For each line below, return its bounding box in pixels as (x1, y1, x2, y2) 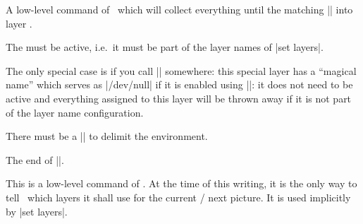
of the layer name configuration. (6, 105, 144, 119)
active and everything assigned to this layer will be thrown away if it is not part (6, 90, 352, 105)
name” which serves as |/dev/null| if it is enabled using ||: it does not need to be (6, 77, 353, 92)
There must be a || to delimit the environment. (6, 129, 208, 143)
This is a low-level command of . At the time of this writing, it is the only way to (6, 176, 357, 191)
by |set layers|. (6, 204, 68, 218)
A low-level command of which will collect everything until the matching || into (6, 2, 353, 16)
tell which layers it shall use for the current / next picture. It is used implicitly (6, 189, 351, 204)
